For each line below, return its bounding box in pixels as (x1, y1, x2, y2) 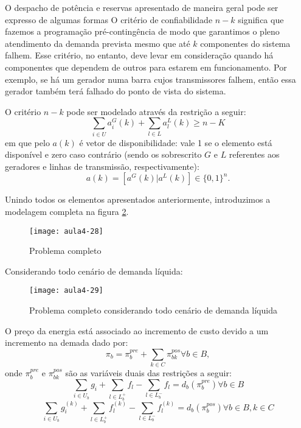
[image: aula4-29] (29, 286, 103, 295)
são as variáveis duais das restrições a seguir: (65, 367, 232, 379)
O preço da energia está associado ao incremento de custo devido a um (5, 324, 269, 337)
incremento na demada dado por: (5, 336, 128, 349)
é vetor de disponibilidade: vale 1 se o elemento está (79, 136, 272, 149)
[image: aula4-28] (29, 226, 103, 236)
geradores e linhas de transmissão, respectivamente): (5, 160, 199, 172)
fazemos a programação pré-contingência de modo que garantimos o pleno (5, 25, 280, 38)
